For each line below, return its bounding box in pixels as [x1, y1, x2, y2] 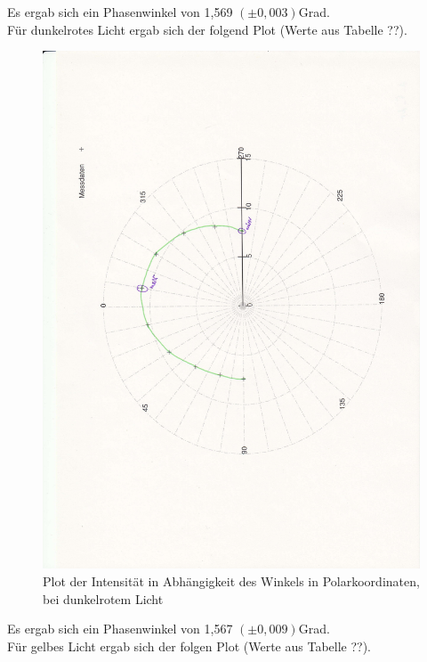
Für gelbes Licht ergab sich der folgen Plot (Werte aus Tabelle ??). [7, 636, 371, 655]
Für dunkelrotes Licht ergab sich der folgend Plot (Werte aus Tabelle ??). [7, 20, 407, 38]
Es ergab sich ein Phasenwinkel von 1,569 [7, 3, 233, 20]
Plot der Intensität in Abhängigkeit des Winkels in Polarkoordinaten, [43, 572, 420, 590]
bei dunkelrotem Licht [43, 589, 164, 608]
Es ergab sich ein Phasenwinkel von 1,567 [7, 619, 233, 638]
